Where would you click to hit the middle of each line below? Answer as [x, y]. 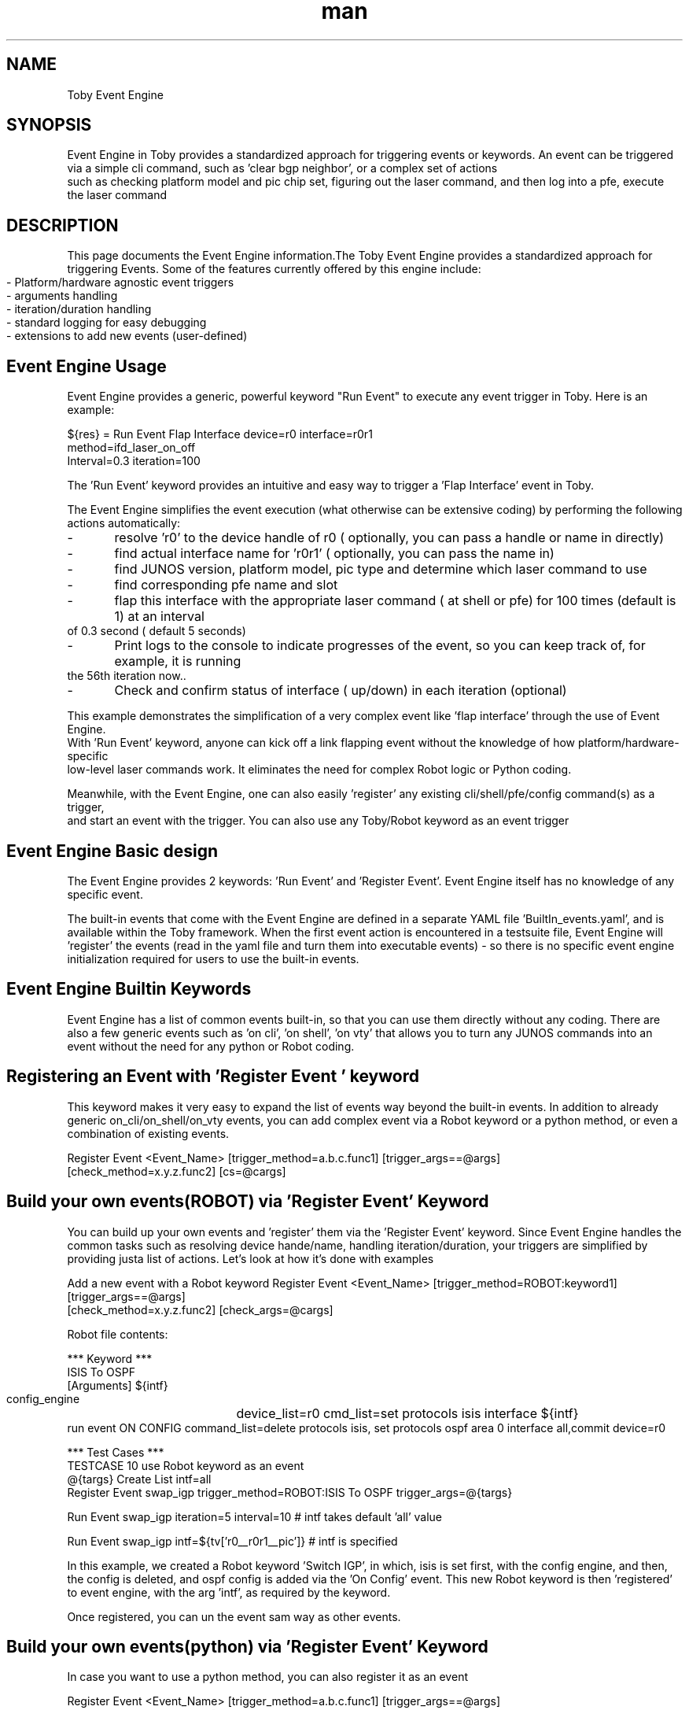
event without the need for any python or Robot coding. [211, 1046]
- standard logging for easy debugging [107, 323]
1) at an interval [159, 617]
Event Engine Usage [87, 366]
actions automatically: [124, 523]
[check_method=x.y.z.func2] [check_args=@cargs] [200, 1309]
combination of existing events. [148, 1133]
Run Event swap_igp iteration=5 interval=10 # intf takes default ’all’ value [254, 1516]
